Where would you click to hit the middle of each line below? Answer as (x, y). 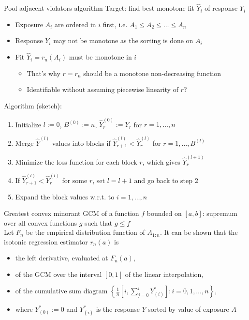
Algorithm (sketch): (33, 106)
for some (75, 180)
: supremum (220, 213)
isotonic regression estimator (46, 241)
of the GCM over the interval (59, 274)
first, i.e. (115, 24)
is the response (118, 309)
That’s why (44, 73)
